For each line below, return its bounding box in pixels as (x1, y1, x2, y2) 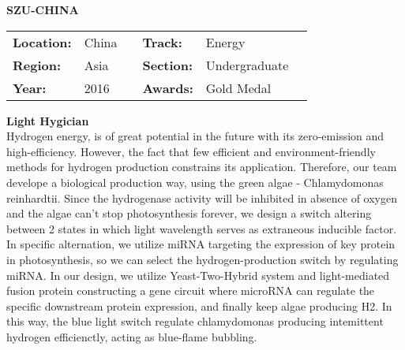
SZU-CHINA (6, 2, 79, 17)
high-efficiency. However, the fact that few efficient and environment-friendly (6, 143, 376, 159)
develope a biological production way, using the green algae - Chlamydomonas (6, 173, 384, 190)
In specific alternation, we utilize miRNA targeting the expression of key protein (6, 236, 396, 252)
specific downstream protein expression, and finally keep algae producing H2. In (6, 297, 392, 314)
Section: (142, 55, 193, 74)
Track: (142, 32, 182, 51)
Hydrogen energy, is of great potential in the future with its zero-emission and (6, 128, 384, 144)
